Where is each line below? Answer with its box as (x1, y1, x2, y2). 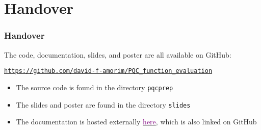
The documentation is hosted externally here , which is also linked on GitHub (16, 116, 257, 127)
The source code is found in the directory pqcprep (16, 82, 173, 92)
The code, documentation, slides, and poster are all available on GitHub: (4, 49, 231, 60)
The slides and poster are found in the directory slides (16, 99, 191, 110)
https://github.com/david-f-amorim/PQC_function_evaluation (4, 67, 213, 75)
